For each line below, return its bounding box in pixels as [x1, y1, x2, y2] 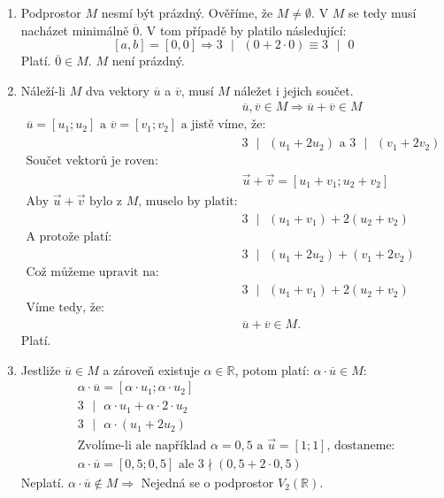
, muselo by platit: [138, 195, 238, 208]
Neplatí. [20, 472, 65, 491]
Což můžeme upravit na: [26, 266, 159, 280]
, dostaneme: [326, 439, 395, 452]
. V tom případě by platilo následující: [139, 20, 347, 39]
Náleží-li [20, 80, 65, 99]
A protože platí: [26, 231, 112, 244]
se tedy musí [348, 4, 417, 21]
